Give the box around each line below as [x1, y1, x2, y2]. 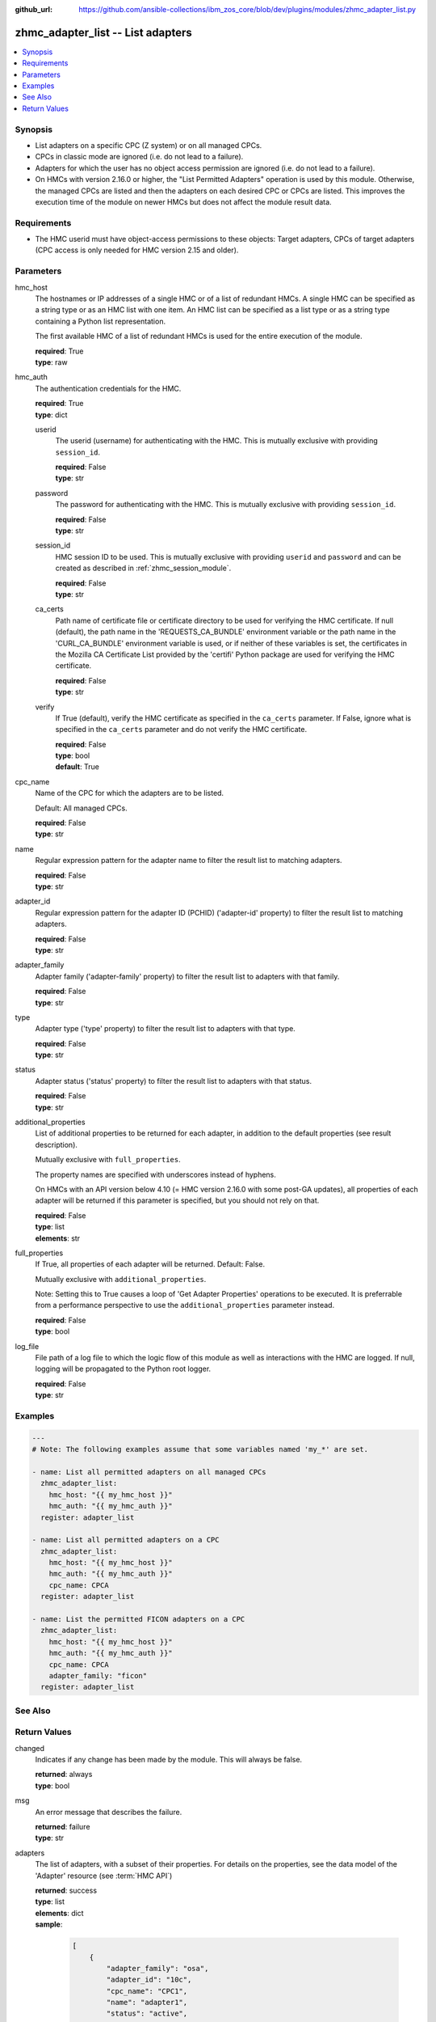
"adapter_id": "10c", [106, 1975, 192, 1985]
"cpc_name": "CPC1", [106, 1986, 188, 1995]
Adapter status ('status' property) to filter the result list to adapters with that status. [35, 1076, 312, 1085]
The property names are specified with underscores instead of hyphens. [35, 1170, 276, 1179]
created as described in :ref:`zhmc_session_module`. [55, 563, 232, 573]
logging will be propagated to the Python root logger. [35, 1364, 212, 1374]
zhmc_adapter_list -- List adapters [15, 25, 193, 40]
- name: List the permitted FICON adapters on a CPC [31, 1614, 245, 1624]
